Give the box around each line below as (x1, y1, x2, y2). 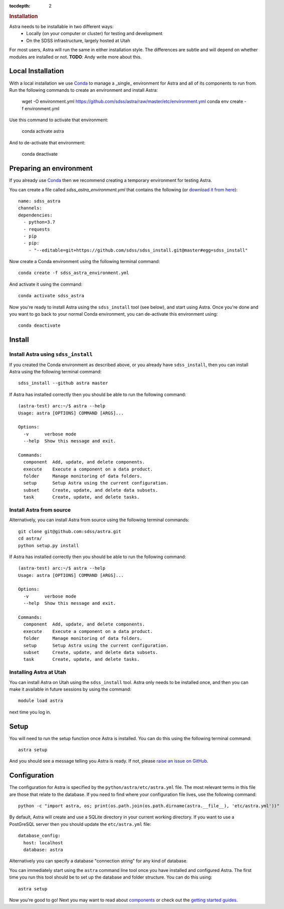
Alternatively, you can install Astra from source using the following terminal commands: (9, 517, 190, 523)
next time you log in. (9, 709, 52, 715)
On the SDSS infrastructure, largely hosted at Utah (26, 38, 130, 44)
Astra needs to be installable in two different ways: (9, 24, 114, 30)
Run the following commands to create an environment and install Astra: (9, 87, 158, 93)
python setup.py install (18, 543, 79, 548)
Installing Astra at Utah (9, 669, 67, 676)
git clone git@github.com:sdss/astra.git (18, 529, 121, 534)
